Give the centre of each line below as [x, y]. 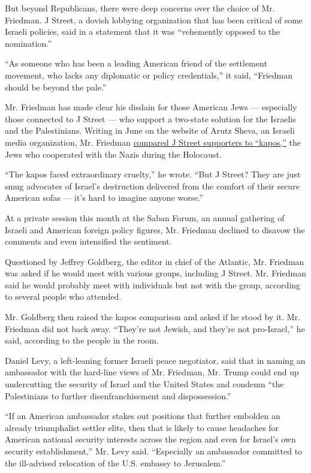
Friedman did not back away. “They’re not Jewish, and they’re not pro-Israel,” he [155, 328]
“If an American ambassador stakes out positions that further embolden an [143, 416]
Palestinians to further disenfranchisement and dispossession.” [118, 395]
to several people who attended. [63, 296]
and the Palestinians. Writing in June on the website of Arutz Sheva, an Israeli [150, 130]
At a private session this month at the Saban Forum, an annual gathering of [145, 217]
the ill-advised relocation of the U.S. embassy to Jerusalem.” [115, 463]
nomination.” [28, 43]
